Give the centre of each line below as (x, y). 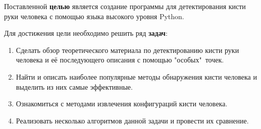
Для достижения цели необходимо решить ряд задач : (86, 33)
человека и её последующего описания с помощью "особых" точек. (120, 60)
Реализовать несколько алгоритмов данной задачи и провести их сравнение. (132, 120)
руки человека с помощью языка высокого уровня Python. (94, 16)
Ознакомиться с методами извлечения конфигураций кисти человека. (122, 104)
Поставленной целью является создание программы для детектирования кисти (125, 6)
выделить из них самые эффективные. (74, 86)
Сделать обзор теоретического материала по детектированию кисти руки (127, 50)
